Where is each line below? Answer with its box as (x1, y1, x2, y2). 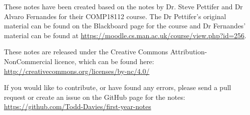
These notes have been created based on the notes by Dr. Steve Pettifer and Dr (4, 1, 243, 11)
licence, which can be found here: (55, 56, 154, 66)
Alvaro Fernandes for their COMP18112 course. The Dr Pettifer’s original (4, 11, 226, 21)
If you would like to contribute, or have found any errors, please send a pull (4, 82, 231, 92)
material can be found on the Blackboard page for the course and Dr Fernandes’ (4, 21, 246, 31)
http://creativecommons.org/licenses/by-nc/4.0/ (4, 66, 150, 76)
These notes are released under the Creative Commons (4, 46, 168, 57)
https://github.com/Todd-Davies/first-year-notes (4, 101, 151, 112)
